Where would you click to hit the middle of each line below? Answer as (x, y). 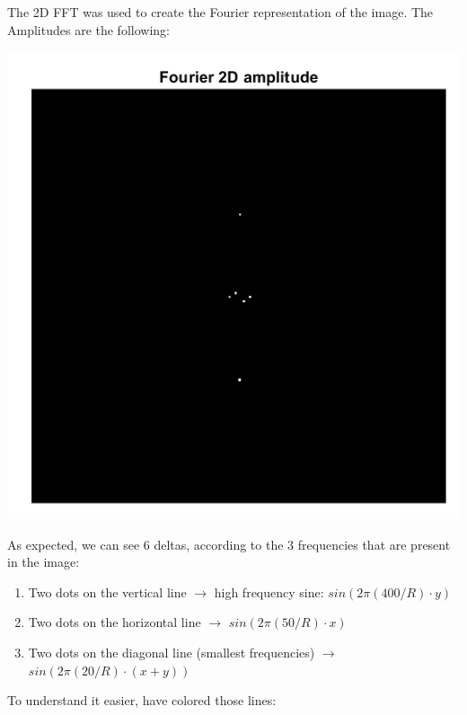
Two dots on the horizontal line (115, 622)
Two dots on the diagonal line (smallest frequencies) (172, 652)
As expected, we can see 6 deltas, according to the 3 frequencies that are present (229, 544)
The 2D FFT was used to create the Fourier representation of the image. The (220, 12)
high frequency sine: (269, 591)
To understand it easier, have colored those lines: (142, 700)
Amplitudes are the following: (88, 29)
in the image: (44, 562)
